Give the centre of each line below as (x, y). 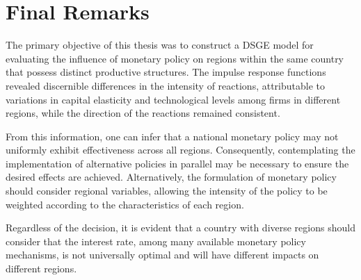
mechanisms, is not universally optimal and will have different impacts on (162, 255)
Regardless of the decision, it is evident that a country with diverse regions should (180, 228)
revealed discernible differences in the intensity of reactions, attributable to (166, 85)
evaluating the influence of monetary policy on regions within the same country (175, 58)
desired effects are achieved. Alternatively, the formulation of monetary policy (171, 177)
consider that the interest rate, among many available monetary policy (156, 241)
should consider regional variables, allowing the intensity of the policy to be (167, 191)
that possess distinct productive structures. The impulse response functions (166, 72)
